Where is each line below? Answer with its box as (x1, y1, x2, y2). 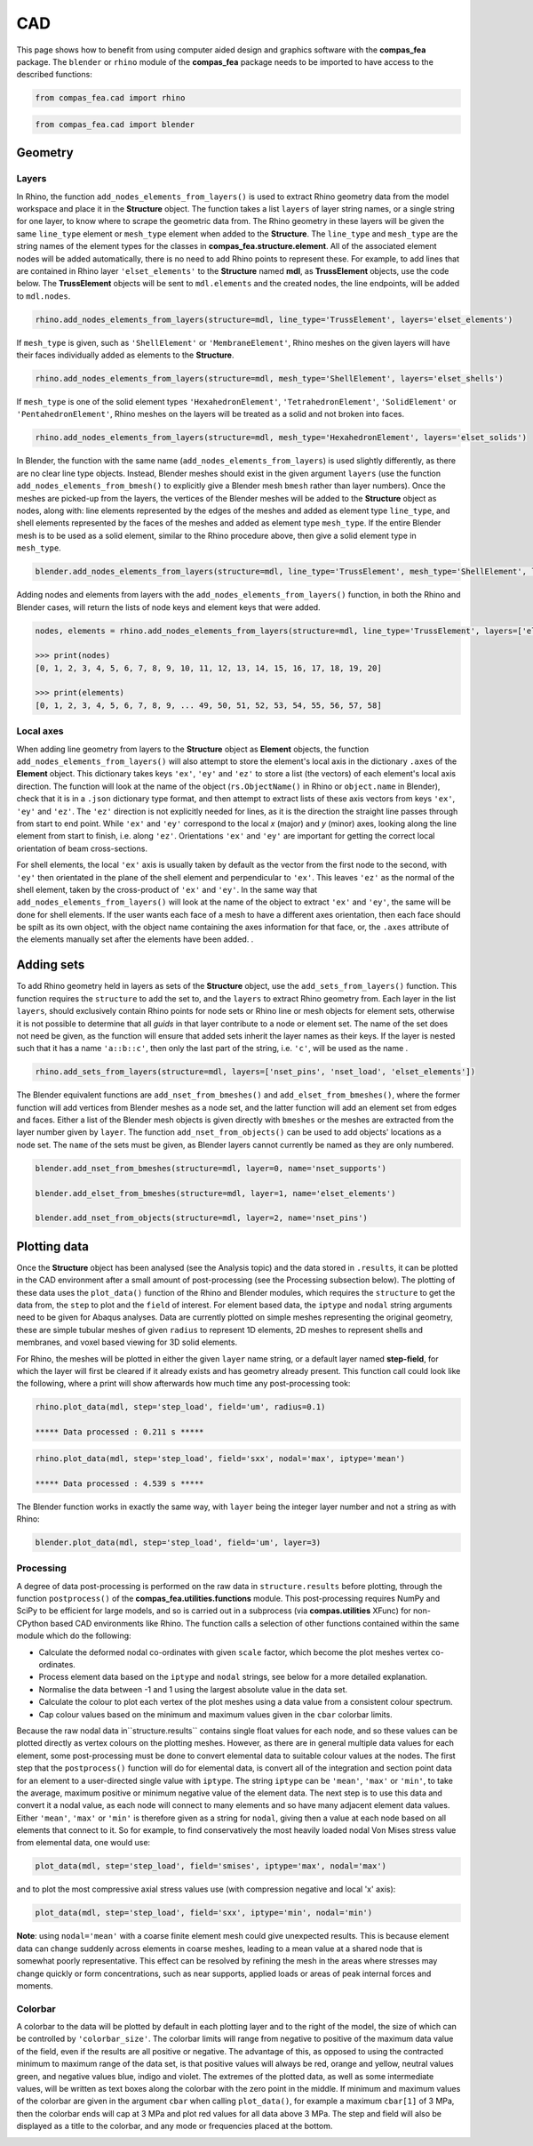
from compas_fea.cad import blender (35, 119, 195, 129)
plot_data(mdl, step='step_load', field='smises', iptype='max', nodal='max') (35, 1861, 386, 1871)
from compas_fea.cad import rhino (35, 93, 186, 103)
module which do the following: (16, 1630, 132, 1641)
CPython (16, 1618, 49, 1628)
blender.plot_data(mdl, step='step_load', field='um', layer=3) (35, 1537, 322, 1547)
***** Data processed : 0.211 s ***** (35, 1427, 204, 1437)
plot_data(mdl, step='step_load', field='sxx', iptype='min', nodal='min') (35, 1908, 373, 1918)
